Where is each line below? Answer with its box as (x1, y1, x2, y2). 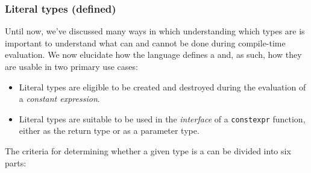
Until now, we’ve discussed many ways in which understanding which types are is (5, 25, 305, 37)
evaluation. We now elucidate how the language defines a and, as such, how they (5, 48, 302, 61)
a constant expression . (19, 92, 100, 105)
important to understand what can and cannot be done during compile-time (5, 36, 286, 49)
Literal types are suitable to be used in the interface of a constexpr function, (19, 112, 306, 125)
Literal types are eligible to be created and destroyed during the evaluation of (19, 80, 306, 93)
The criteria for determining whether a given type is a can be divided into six (5, 145, 291, 157)
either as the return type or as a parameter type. (19, 124, 199, 137)
